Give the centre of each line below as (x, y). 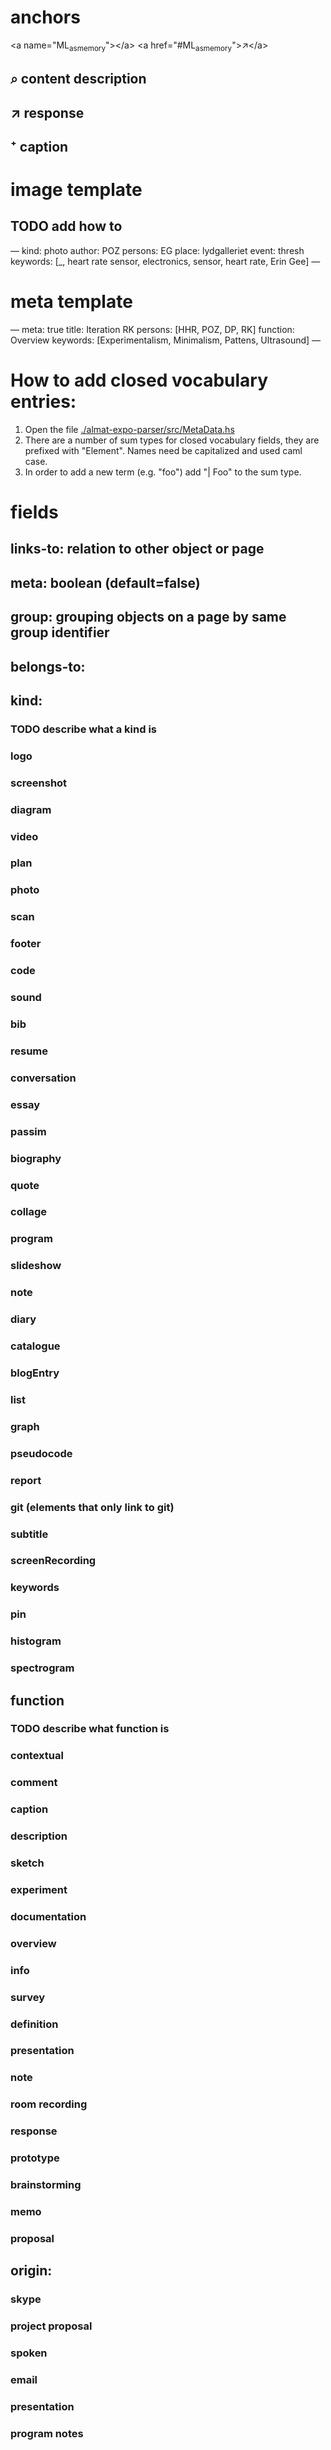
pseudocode (41, 1453)
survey (28, 1997)
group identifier (60, 632)
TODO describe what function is (90, 1729)
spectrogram (42, 1668)
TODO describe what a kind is (83, 729)
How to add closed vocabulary (139, 380)
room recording (49, 2104)
